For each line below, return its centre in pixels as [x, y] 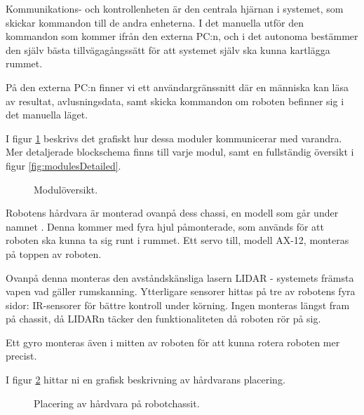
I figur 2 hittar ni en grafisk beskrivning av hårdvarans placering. [146, 380]
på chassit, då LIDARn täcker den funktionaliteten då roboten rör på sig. [163, 319]
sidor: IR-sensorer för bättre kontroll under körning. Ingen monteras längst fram [178, 305]
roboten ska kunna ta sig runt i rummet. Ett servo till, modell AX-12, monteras [177, 240]
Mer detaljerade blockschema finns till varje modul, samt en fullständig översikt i [180, 152]
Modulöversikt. [66, 189]
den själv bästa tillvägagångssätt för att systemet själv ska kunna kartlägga [168, 49]
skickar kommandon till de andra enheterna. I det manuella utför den [155, 22]
